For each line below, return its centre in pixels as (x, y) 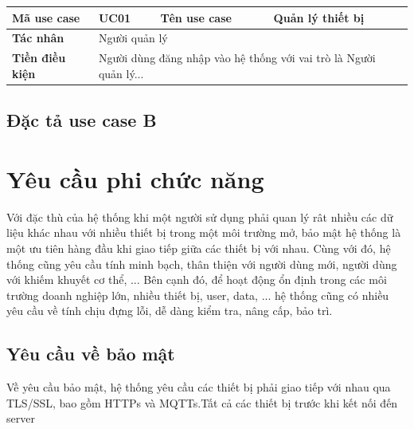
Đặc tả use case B (82, 120)
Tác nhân (38, 38)
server (21, 418)
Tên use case (196, 17)
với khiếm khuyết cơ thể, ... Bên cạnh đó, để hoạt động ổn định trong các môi (197, 279)
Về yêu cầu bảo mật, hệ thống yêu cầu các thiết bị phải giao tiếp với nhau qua (199, 387)
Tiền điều (39, 58)
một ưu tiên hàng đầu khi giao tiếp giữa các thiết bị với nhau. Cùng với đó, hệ (199, 248)
